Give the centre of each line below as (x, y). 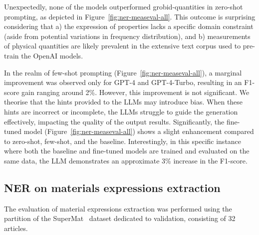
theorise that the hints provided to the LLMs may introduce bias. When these (124, 102)
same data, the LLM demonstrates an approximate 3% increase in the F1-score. (126, 160)
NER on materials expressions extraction (112, 187)
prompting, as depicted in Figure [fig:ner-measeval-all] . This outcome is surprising (130, 16)
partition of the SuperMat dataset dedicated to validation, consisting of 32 (120, 218)
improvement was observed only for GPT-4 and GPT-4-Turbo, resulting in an (123, 82)
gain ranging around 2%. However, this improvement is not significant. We (135, 92)
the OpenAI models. (52, 55)
